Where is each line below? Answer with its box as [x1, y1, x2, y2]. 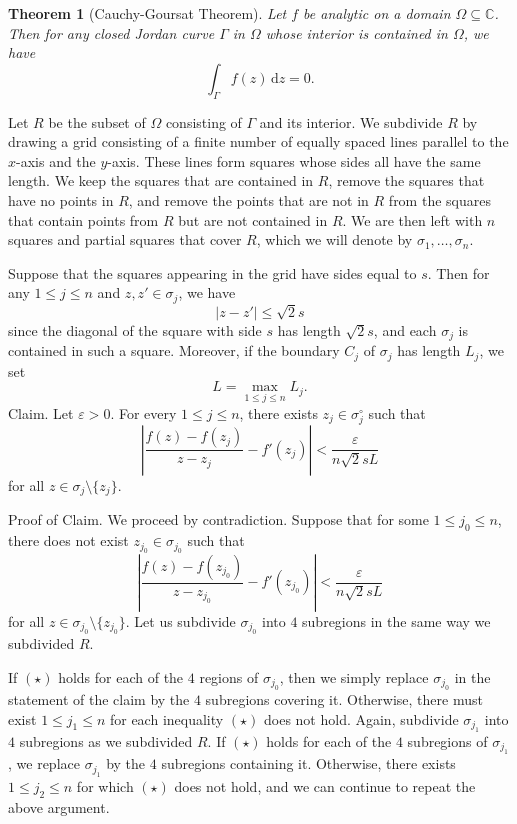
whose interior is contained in [265, 22, 448, 43]
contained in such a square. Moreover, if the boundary [8, 340, 340, 361]
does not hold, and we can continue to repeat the [174, 775, 476, 796]
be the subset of [48, 111, 146, 132]
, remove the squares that [328, 170, 485, 191]
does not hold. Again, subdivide [263, 708, 459, 729]
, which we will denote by [256, 229, 413, 250]
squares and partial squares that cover [8, 229, 242, 250]
